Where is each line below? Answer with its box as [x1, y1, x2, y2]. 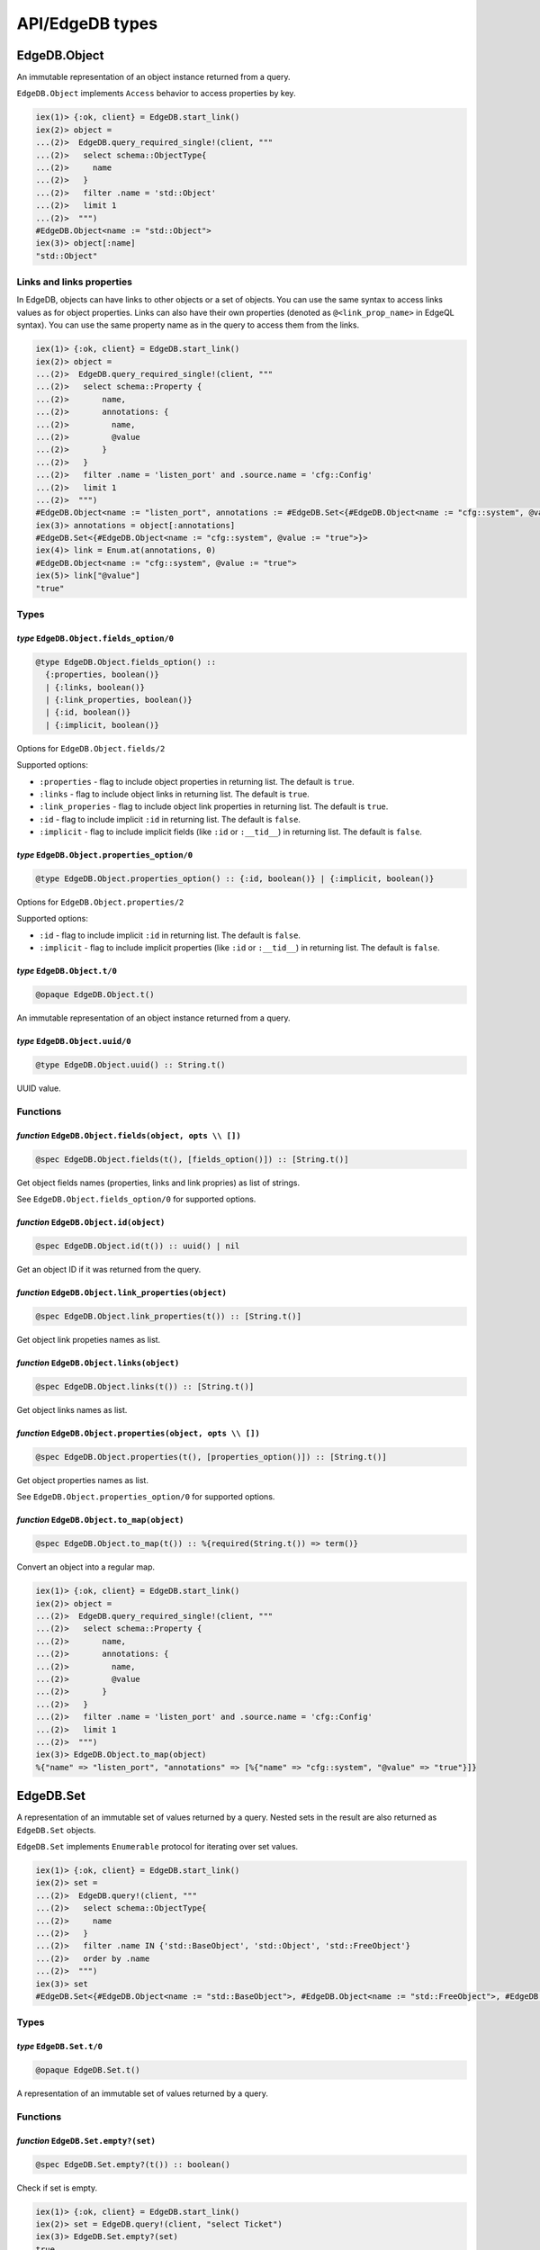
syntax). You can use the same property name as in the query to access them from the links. [16, 319, 360, 330]
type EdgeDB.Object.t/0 [16, 966, 117, 976]
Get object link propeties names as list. [16, 1335, 161, 1345]
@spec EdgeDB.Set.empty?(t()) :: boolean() [35, 2159, 231, 2169]
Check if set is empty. [16, 2182, 98, 2193]
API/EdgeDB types [16, 13, 157, 33]
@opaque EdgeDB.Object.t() [35, 990, 155, 1000]
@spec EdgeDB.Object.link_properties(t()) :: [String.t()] [35, 1311, 301, 1322]
